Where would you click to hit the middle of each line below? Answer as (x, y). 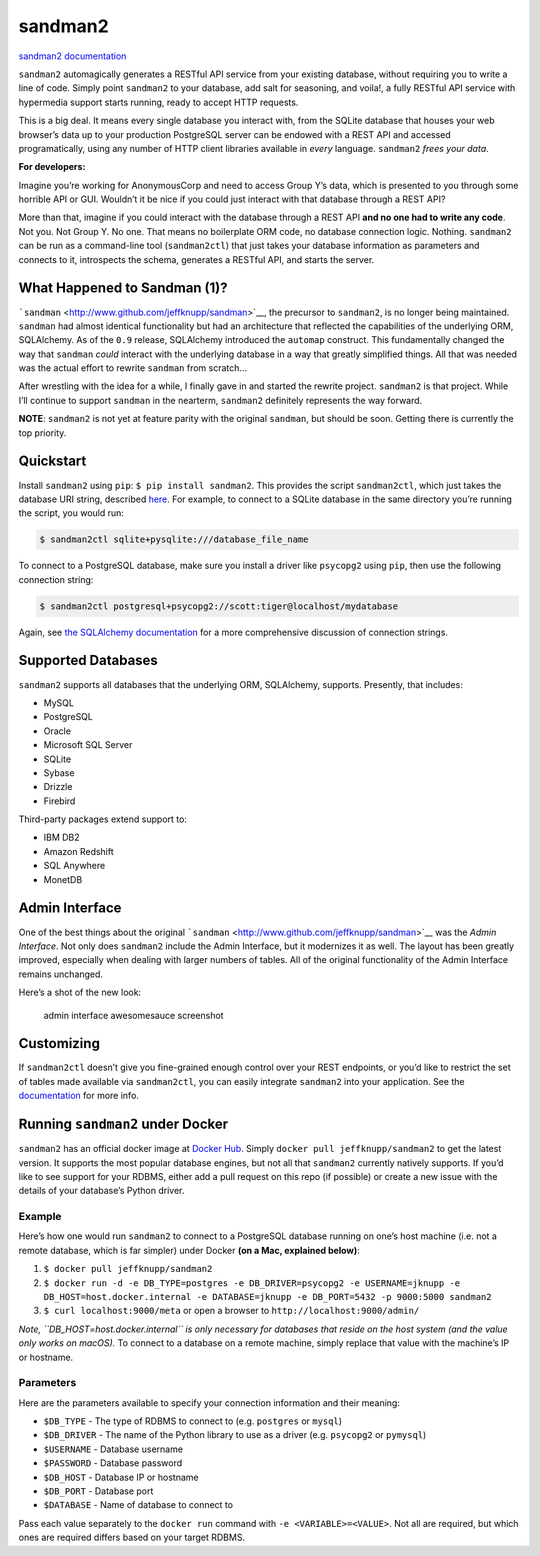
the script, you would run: (71, 513)
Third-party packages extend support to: (102, 819)
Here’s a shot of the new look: (80, 992)
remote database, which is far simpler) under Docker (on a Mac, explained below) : (189, 1250)
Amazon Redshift (78, 851)
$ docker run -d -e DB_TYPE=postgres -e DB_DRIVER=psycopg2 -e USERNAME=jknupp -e (251, 1283)
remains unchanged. (61, 974)
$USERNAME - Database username (113, 1449)
